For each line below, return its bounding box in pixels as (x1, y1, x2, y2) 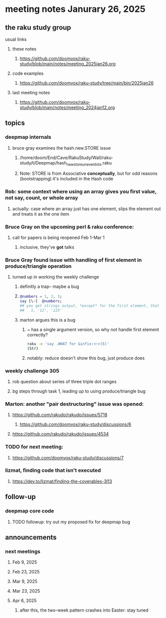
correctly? (27, 332, 48, 337)
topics (5, 119, 25, 127)
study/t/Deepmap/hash (19, 160, 67, 166)
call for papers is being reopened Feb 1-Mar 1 (12, 234, 105, 241)
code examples (12, 70, 43, 76)
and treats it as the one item (12, 211, 70, 217)
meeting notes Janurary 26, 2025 (5, 3, 146, 15)
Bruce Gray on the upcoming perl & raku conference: (5, 223, 134, 230)
